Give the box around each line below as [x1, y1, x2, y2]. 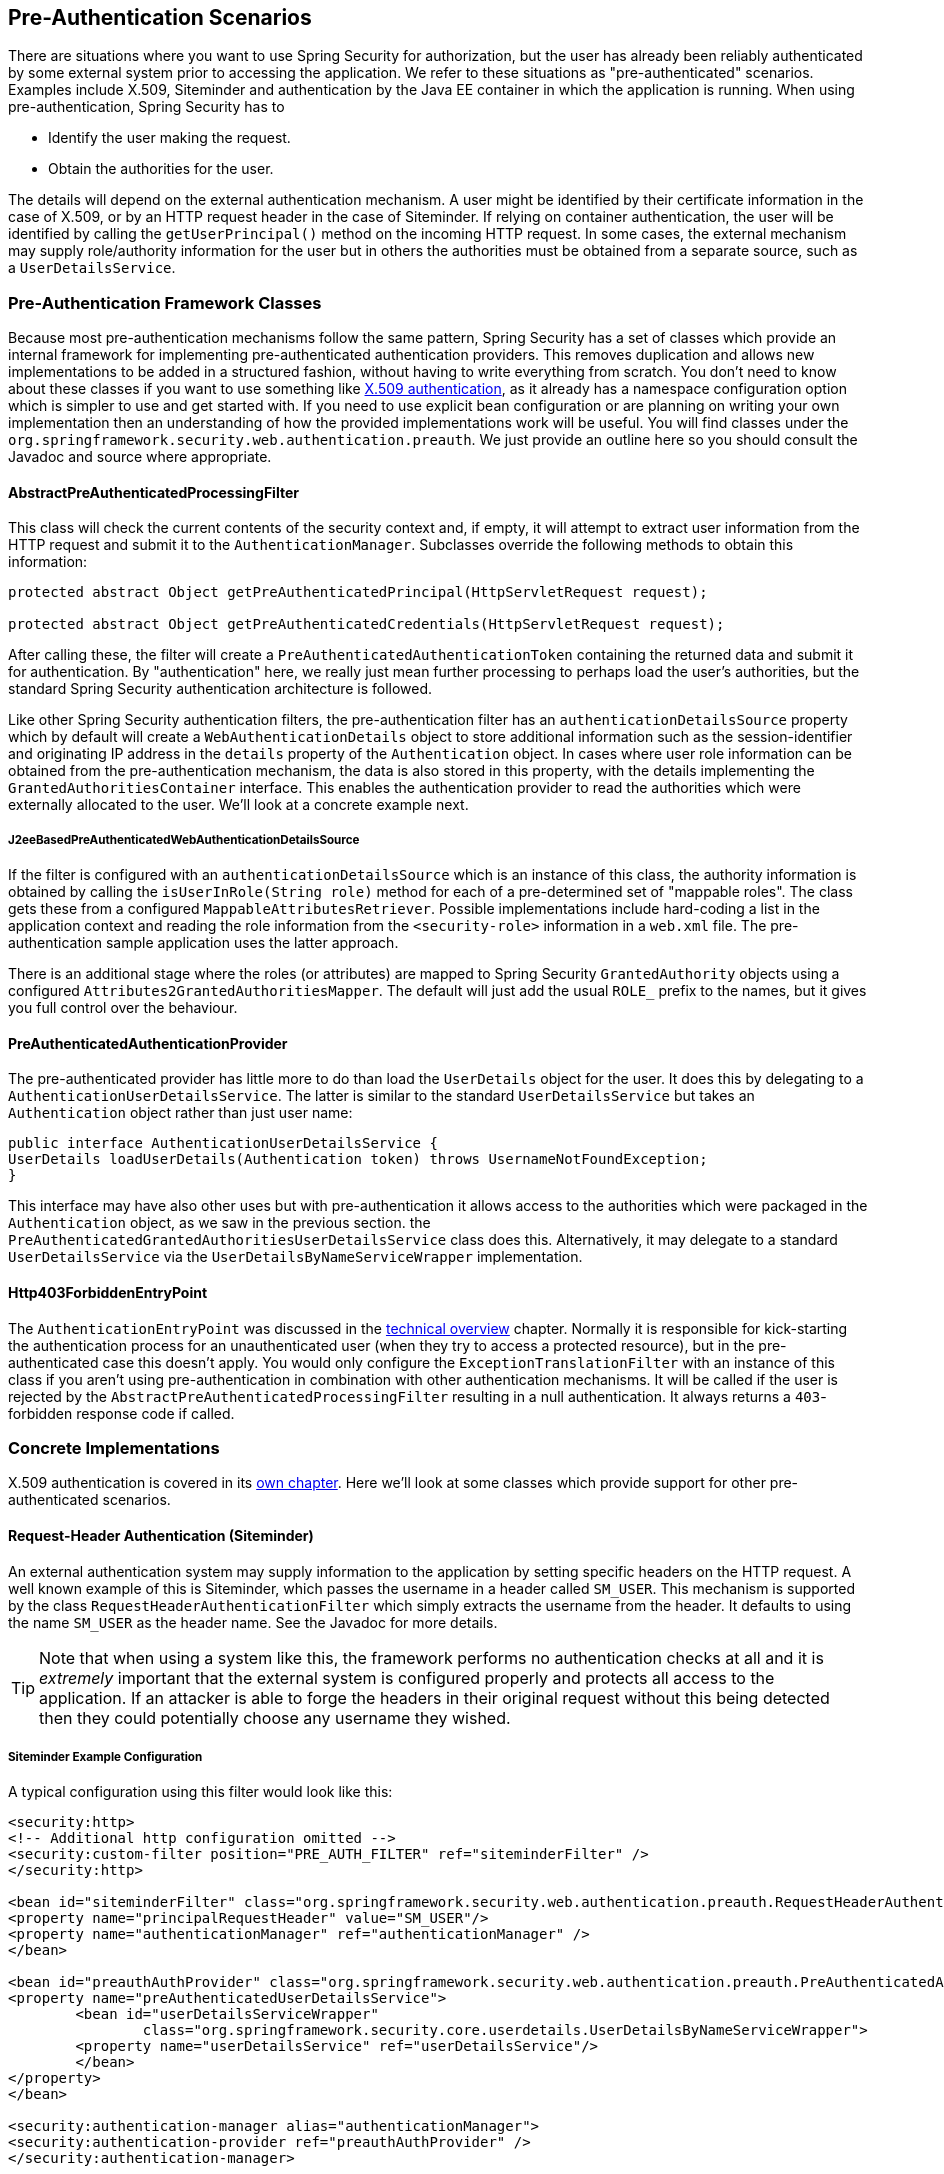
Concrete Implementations [8, 1437, 220, 1458]
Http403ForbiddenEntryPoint [8, 1284, 208, 1301]
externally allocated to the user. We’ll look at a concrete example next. [8, 796, 469, 814]
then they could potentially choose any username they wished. [39, 1707, 511, 1728]
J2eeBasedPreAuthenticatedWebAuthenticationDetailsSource [8, 832, 360, 847]
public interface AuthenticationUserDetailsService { [8, 1135, 438, 1152]
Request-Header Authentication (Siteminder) [8, 1526, 314, 1544]
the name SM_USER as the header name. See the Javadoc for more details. [8, 1613, 498, 1631]
